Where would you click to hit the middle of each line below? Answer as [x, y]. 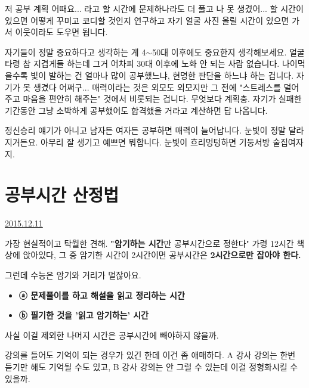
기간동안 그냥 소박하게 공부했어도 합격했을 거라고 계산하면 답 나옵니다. [136, 110]
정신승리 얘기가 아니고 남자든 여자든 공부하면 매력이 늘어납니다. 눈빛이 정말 [145, 130]
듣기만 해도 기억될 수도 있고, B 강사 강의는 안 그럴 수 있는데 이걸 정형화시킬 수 [152, 367]
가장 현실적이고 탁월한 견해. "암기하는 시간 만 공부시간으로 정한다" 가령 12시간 [149, 243]
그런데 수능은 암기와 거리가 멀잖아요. [73, 275]
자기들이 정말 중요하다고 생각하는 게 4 [75, 52]
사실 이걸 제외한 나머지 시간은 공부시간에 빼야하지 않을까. [112, 335]
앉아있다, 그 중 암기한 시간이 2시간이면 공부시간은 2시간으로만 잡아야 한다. [162, 255]
